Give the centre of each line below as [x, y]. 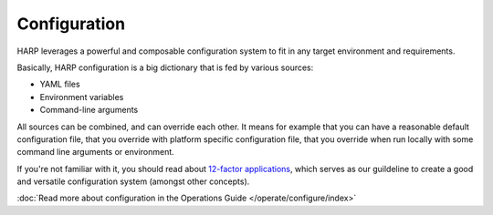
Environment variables [82, 97]
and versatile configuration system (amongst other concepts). [133, 181]
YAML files [60, 84]
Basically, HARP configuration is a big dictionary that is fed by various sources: [165, 67]
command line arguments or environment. [96, 152]
